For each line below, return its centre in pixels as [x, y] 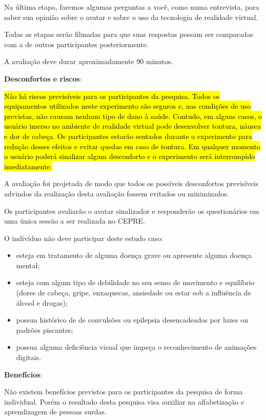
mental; [28, 265]
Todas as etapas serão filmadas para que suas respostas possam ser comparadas [129, 34]
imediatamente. [28, 166]
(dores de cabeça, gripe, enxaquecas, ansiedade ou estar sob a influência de [134, 293]
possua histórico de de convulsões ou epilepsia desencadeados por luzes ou [132, 320]
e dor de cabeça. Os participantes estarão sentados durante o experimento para [128, 136]
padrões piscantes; [45, 329]
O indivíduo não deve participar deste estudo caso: [84, 238]
